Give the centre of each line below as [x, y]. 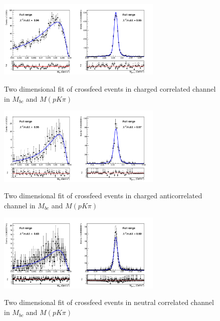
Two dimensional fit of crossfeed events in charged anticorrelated [103, 196]
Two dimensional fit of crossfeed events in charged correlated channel [110, 89]
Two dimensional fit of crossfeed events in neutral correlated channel [109, 302]
